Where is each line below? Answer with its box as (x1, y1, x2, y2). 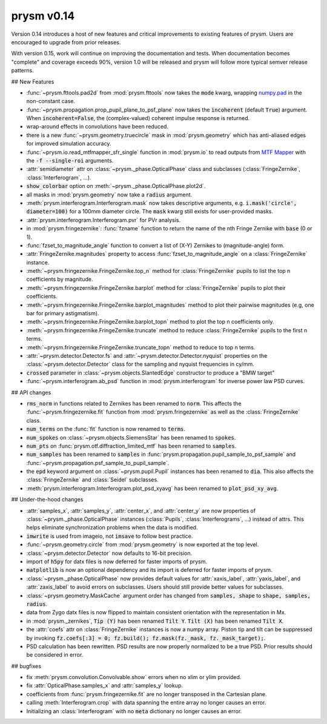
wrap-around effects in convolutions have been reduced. (26, 123, 169, 130)
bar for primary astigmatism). (26, 310, 99, 317)
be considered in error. (26, 651, 84, 659)
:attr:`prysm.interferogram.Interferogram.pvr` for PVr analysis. (26, 216, 181, 224)
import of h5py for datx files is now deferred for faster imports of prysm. (26, 558, 208, 565)
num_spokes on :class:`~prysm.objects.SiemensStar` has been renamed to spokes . (26, 434, 236, 441)
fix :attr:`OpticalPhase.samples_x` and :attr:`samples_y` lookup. (26, 682, 183, 689)
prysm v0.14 (11, 9, 75, 22)
